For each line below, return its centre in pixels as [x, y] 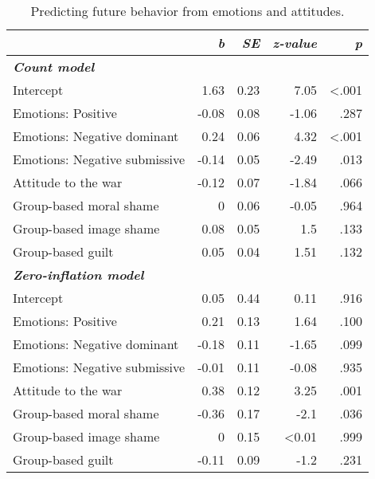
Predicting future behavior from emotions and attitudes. [187, 11]
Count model [54, 67]
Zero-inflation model [78, 275]
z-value [295, 43]
